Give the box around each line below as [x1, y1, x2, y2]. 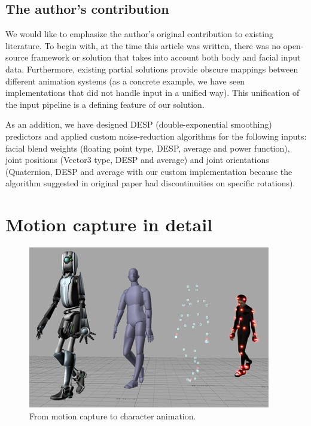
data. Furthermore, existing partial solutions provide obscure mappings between [5, 62, 298, 75]
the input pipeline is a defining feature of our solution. [5, 98, 205, 110]
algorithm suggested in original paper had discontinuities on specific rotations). [5, 177, 295, 189]
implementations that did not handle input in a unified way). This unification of [5, 86, 300, 99]
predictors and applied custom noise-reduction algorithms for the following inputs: [5, 129, 307, 142]
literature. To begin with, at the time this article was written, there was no [5, 39, 281, 52]
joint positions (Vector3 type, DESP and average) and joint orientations [5, 153, 269, 166]
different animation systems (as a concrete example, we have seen [5, 74, 245, 87]
